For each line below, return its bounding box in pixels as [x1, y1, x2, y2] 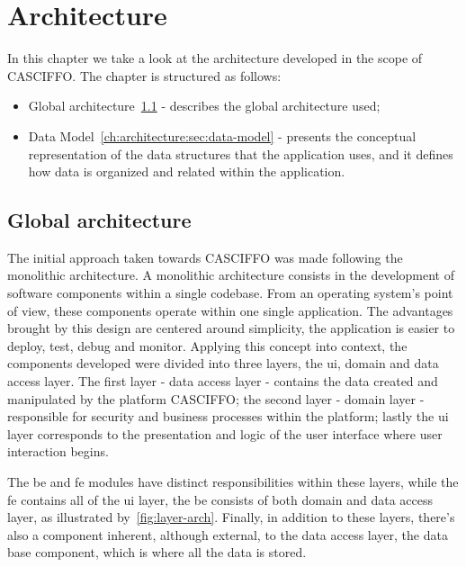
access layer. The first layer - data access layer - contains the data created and [7, 372, 438, 391]
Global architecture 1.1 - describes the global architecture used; [28, 96, 381, 115]
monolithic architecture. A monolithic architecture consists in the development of [7, 265, 454, 284]
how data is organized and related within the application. [28, 162, 345, 181]
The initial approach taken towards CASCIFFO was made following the [7, 247, 403, 266]
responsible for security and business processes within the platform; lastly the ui [7, 407, 449, 426]
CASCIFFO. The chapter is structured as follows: [7, 66, 282, 85]
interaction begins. [7, 442, 109, 461]
